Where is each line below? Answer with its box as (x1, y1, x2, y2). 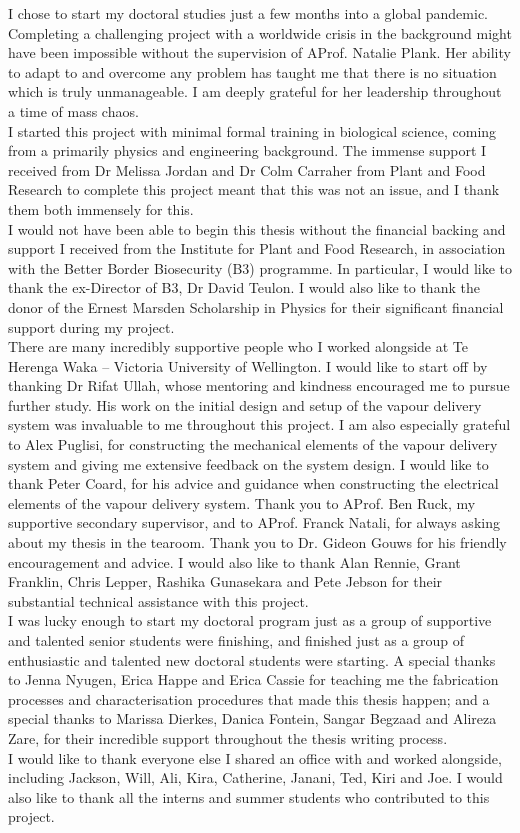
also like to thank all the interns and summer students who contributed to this (8, 786, 490, 807)
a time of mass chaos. (8, 100, 139, 121)
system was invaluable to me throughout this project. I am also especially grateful (8, 414, 511, 435)
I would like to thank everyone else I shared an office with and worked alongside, (8, 747, 502, 768)
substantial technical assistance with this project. (8, 590, 309, 611)
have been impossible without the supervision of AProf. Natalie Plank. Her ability (8, 42, 511, 63)
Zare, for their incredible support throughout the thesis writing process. (8, 727, 448, 748)
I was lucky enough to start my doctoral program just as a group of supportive (8, 610, 492, 631)
